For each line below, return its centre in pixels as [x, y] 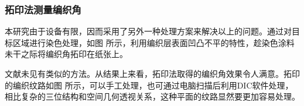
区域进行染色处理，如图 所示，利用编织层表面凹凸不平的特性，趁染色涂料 [153, 42]
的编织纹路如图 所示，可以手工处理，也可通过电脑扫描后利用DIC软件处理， [149, 85]
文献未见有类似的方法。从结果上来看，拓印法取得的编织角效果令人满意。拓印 [152, 73]
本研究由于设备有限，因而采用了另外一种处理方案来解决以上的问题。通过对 [148, 31]
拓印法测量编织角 [43, 9]
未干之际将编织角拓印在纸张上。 [66, 54]
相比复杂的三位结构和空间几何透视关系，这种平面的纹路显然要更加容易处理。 [152, 96]
